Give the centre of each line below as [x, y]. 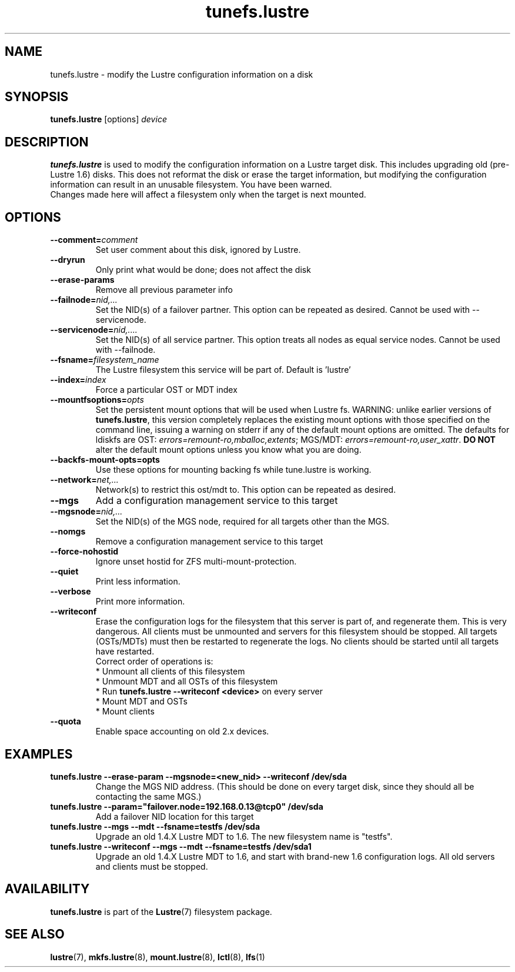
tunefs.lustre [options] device [108, 119]
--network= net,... [84, 480]
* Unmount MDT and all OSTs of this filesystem [187, 682]
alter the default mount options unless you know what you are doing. [228, 450]
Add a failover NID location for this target [175, 816]
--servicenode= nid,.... [94, 330]
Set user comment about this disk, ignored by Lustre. [198, 250]
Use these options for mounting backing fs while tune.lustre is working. [233, 470]
